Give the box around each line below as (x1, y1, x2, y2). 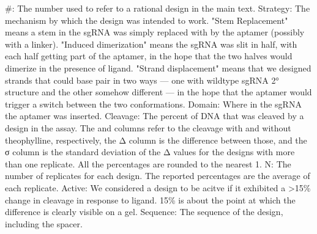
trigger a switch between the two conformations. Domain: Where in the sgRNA (5, 97, 302, 110)
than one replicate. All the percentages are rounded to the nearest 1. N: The (5, 157, 291, 170)
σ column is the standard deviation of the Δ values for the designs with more (5, 145, 295, 158)
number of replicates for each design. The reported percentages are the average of (5, 169, 310, 182)
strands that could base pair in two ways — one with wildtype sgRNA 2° (5, 73, 279, 86)
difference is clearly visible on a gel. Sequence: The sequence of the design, (5, 205, 283, 218)
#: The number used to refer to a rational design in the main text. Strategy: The (5, 2, 310, 14)
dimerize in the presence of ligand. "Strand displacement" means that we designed (5, 61, 311, 74)
